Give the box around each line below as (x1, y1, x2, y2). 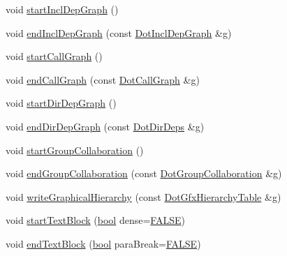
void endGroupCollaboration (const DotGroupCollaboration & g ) (6, 166, 282, 181)
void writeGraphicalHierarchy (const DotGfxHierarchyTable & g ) (6, 189, 281, 204)
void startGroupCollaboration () (6, 142, 144, 157)
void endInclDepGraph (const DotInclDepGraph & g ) (6, 25, 232, 40)
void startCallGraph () (6, 49, 103, 63)
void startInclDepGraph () (6, 2, 119, 16)
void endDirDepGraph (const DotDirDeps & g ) (6, 119, 205, 133)
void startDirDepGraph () (6, 96, 117, 110)
